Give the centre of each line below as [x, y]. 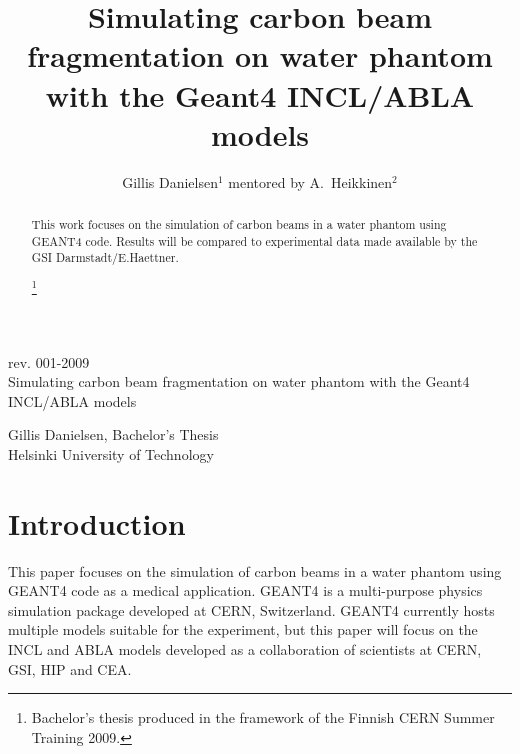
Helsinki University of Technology [111, 453]
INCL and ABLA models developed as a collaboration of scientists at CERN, [245, 649]
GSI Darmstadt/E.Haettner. [105, 257]
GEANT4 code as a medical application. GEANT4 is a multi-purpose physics [245, 590]
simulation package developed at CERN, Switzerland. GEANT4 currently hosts [251, 609]
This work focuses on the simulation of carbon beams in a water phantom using [239, 224]
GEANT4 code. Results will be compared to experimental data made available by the [254, 240]
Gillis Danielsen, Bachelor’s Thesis [113, 434]
